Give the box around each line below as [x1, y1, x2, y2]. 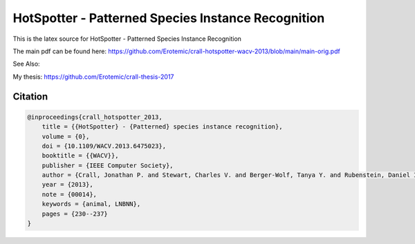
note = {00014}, [41, 190, 97, 198]
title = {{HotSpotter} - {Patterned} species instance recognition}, [41, 123, 283, 131]
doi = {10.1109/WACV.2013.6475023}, [41, 142, 166, 150]
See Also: [12, 59, 41, 68]
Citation [12, 91, 48, 102]
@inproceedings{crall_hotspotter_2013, [27, 113, 163, 121]
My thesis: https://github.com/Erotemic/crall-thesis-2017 [12, 73, 174, 81]
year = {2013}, [41, 180, 93, 189]
